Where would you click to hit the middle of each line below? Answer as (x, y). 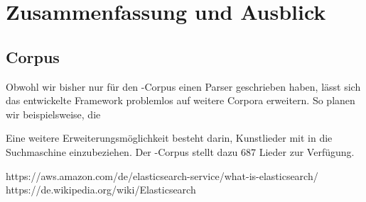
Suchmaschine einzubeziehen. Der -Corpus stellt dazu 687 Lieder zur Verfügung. (180, 151)
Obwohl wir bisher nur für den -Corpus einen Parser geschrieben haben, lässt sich (183, 86)
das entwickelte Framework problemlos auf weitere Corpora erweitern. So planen (181, 100)
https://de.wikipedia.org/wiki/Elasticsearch (101, 190)
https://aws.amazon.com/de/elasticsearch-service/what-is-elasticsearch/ (162, 175)
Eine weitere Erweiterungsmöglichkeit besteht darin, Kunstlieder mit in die (169, 138)
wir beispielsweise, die (53, 114)
